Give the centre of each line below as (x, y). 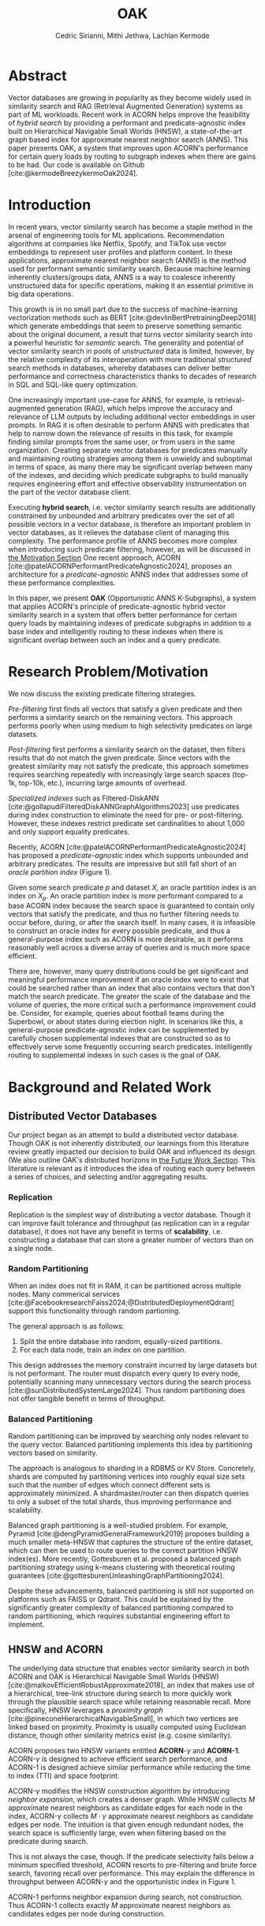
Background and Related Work (110, 1087)
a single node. (31, 1248)
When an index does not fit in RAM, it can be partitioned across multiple (125, 1286)
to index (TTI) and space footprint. (64, 1776)
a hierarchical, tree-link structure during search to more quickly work (120, 1693)
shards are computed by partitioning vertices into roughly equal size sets (127, 1476)
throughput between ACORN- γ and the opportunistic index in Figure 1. (122, 1882)
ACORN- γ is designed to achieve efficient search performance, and (118, 1759)
